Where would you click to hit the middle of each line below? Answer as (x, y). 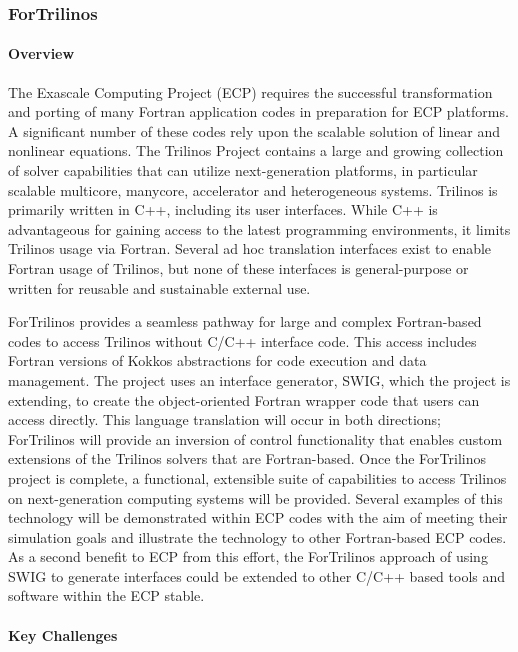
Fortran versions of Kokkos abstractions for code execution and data (217, 360)
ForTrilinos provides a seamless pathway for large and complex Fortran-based (245, 321)
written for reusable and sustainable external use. (159, 287)
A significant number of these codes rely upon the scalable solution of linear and (254, 130)
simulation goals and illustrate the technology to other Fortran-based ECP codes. (257, 536)
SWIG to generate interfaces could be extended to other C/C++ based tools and (257, 575)
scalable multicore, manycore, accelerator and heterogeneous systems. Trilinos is (253, 189)
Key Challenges (63, 634)
